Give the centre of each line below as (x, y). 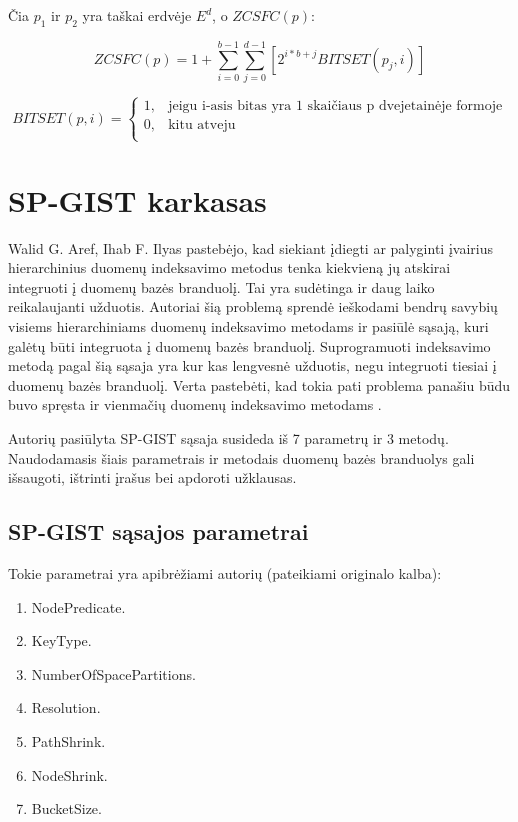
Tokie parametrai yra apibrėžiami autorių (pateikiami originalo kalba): (225, 572)
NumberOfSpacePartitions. (113, 673)
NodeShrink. (69, 774)
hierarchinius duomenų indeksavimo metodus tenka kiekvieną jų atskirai (229, 267)
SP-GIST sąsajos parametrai (158, 531)
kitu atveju (202, 125)
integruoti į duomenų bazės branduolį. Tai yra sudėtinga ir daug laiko (221, 286)
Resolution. (66, 707)
